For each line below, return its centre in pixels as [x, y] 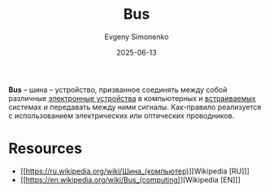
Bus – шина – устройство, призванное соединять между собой [118, 90]
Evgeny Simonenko [137, 37]
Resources [46, 149]
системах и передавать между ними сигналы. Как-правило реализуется [135, 107]
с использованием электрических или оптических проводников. [121, 116]
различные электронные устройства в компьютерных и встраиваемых [132, 98]
